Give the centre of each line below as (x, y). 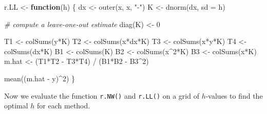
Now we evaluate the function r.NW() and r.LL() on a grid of (102, 95)
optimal (16, 106)
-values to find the (234, 95)
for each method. (64, 106)
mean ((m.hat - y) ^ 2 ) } (40, 78)
